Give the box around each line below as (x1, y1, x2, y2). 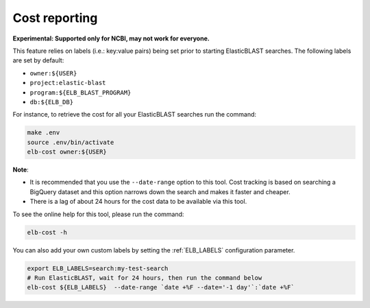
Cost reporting (12, 10, 98, 25)
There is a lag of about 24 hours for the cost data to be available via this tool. (29, 198, 247, 206)
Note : (12, 165, 29, 174)
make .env (27, 129, 60, 137)
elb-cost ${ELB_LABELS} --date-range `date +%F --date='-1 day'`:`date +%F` (27, 283, 295, 292)
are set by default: (12, 56, 64, 64)
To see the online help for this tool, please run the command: (12, 210, 184, 218)
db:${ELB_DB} (29, 98, 74, 106)
